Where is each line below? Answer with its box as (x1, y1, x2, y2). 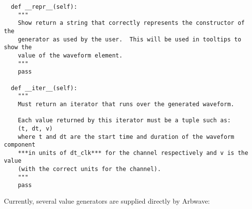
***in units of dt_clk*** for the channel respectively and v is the (18, 149, 249, 156)
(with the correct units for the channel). (18, 166, 161, 173)
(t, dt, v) (18, 125, 53, 132)
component (4, 141, 36, 149)
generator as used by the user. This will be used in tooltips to (18, 36, 241, 43)
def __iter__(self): (11, 84, 78, 92)
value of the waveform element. (18, 52, 123, 59)
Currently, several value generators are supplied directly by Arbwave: (4, 196, 210, 206)
